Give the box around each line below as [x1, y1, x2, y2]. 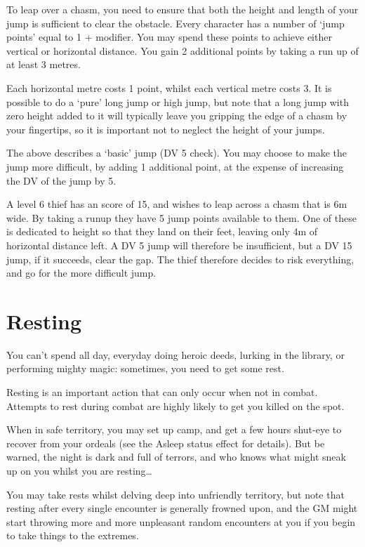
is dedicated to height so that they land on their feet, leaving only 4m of [6, 224, 318, 239]
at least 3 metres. [6, 57, 81, 72]
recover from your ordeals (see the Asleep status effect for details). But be [6, 435, 325, 450]
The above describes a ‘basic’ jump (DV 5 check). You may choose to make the [6, 145, 347, 160]
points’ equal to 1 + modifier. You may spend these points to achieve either [6, 29, 332, 44]
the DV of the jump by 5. [6, 173, 117, 187]
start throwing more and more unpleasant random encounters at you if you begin [6, 514, 356, 529]
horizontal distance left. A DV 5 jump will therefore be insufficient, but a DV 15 [6, 237, 352, 252]
